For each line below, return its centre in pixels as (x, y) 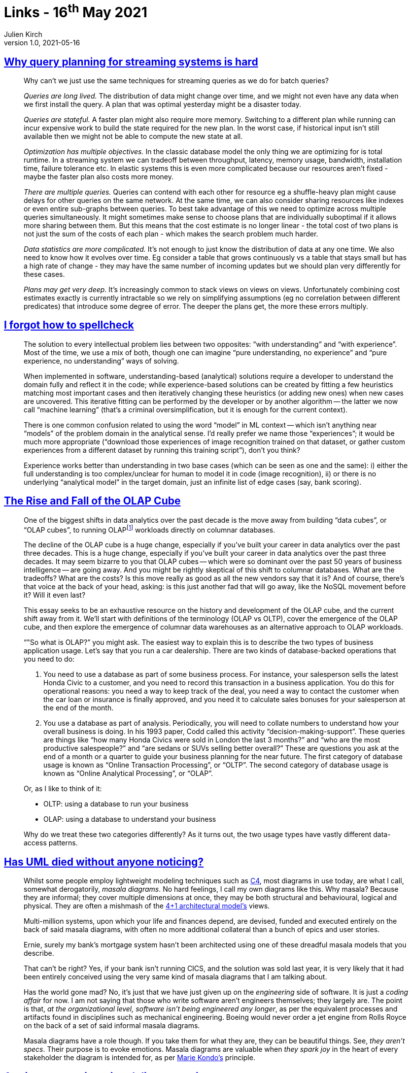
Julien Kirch (23, 34)
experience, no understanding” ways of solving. (102, 361)
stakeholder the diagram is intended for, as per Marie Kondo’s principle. (139, 1058)
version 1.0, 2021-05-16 (42, 43)
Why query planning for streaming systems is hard (131, 62)
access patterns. (51, 843)
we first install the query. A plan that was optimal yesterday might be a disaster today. (163, 104)
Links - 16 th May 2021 (76, 11)
